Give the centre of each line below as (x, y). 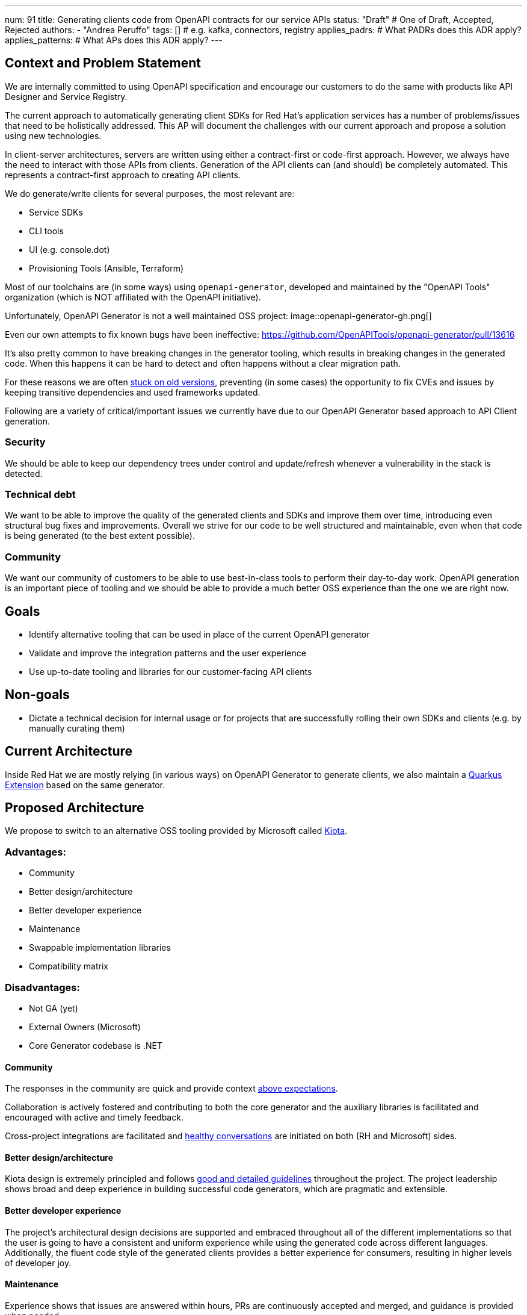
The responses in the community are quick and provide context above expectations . (171, 1089)
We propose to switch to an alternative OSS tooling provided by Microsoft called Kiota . (176, 831)
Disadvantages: (42, 987)
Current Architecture (69, 751)
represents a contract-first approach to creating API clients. (123, 175)
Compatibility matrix (69, 966)
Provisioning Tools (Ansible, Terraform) (106, 268)
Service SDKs (56, 212)
